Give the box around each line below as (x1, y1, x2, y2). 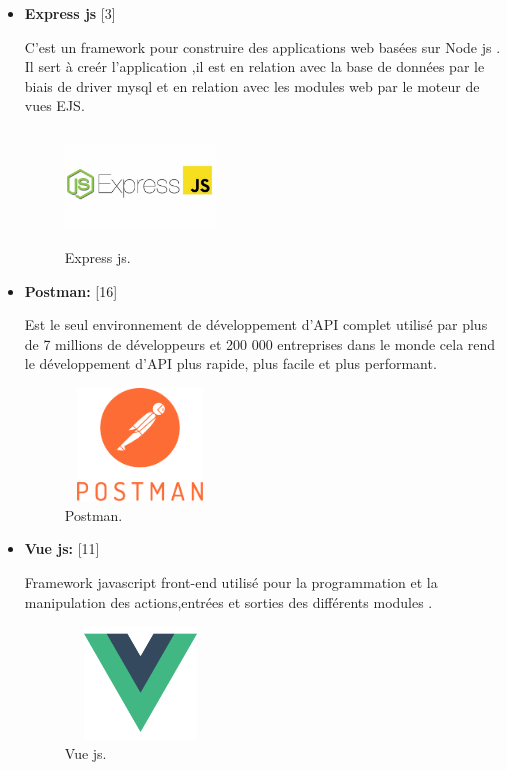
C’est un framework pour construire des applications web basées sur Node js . (24, 36, 501, 57)
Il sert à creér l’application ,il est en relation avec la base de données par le (24, 56, 485, 77)
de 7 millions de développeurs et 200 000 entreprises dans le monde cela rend (24, 333, 496, 354)
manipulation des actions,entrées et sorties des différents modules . (24, 591, 433, 612)
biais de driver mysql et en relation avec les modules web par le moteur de (24, 75, 480, 96)
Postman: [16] (24, 280, 118, 301)
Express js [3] (24, 3, 116, 23)
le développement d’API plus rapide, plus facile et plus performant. (24, 353, 437, 374)
